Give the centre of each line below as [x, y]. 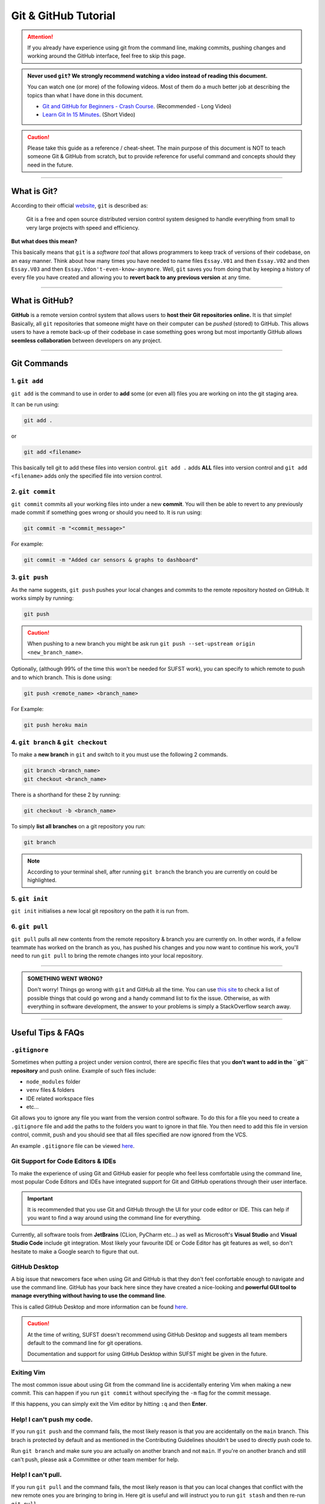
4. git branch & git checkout [59, 742]
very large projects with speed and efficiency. [83, 227]
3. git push [29, 578]
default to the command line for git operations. [85, 1343]
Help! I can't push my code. [52, 1420]
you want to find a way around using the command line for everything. [114, 1218]
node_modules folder [53, 1081]
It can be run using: [35, 405]
